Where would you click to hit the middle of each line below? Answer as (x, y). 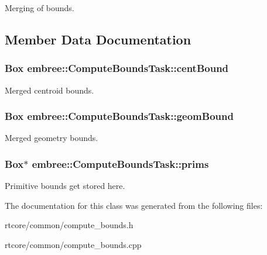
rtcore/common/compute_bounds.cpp (73, 244)
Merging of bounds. (40, 8)
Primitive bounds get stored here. (65, 186)
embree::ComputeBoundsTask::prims (120, 163)
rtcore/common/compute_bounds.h (69, 225)
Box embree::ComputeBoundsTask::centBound (117, 68)
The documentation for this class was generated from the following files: (134, 205)
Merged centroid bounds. (49, 90)
